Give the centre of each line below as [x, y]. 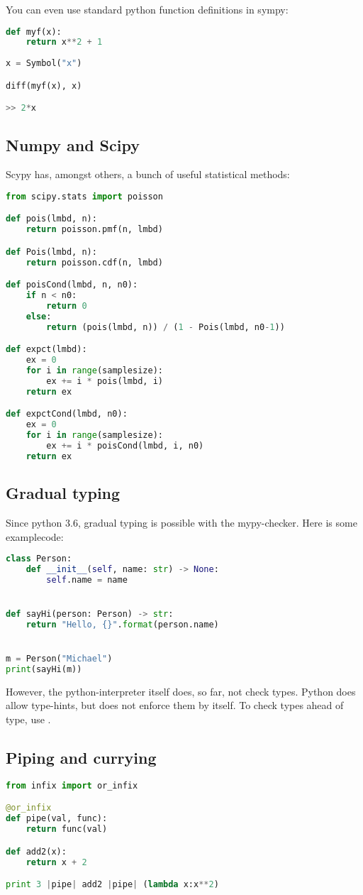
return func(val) [67, 829]
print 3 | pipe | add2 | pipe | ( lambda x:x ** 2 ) [112, 885]
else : [39, 316]
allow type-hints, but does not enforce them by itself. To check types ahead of [175, 705]
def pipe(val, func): [57, 819]
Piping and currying [81, 758]
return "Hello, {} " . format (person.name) [122, 624]
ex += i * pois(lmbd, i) [105, 381]
